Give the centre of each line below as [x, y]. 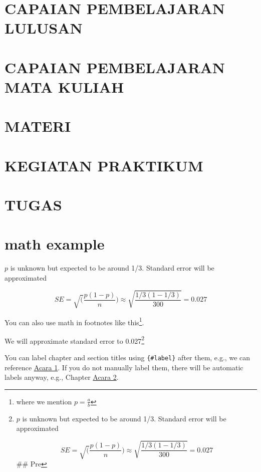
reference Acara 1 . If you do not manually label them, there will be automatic [124, 367]
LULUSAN [44, 28]
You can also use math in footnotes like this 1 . [74, 321]
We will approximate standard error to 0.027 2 [75, 340]
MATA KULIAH [64, 86]
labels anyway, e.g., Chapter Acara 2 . [62, 377]
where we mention [44, 401]
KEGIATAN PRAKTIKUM [104, 165]
